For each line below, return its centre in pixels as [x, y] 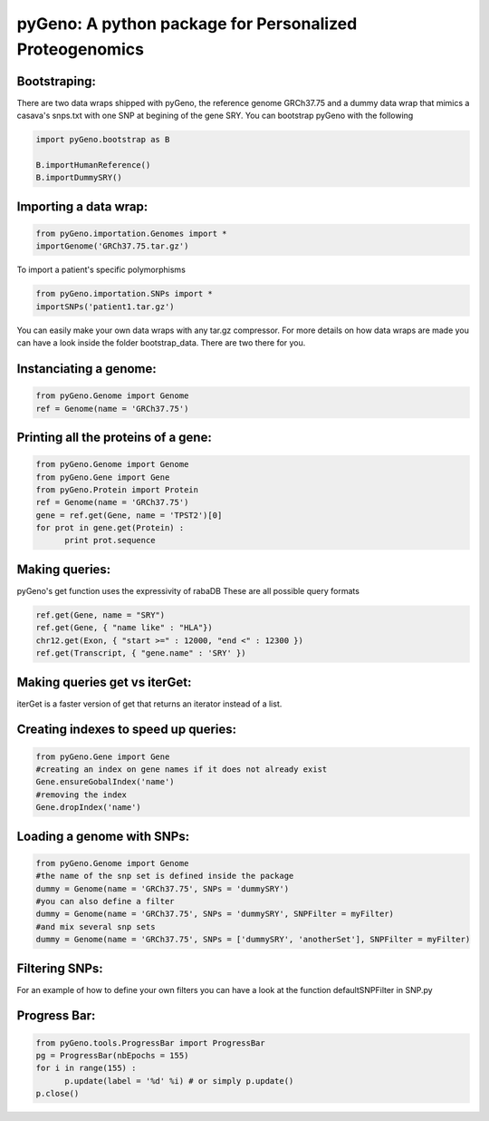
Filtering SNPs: [60, 968]
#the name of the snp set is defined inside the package [165, 876]
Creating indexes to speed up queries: [127, 730]
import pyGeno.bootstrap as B [103, 140]
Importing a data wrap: [82, 206]
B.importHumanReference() [93, 165]
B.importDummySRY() [79, 178]
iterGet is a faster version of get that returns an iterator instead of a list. [149, 704]
